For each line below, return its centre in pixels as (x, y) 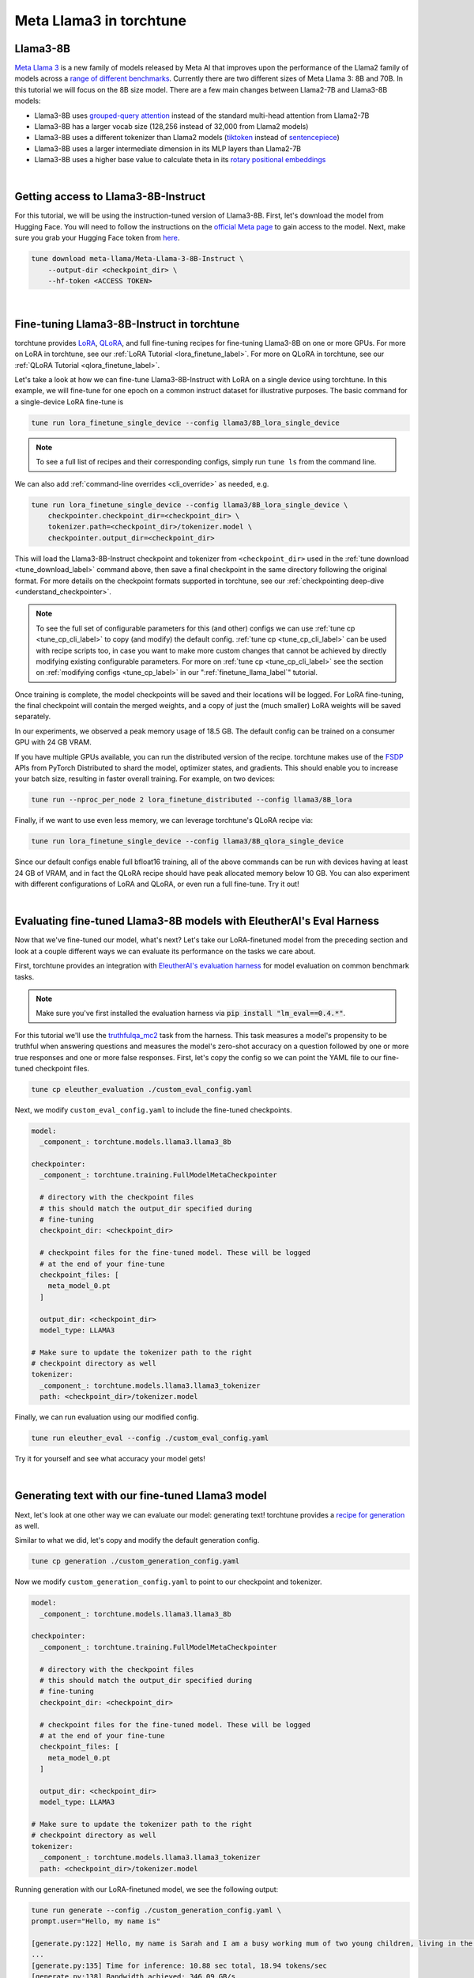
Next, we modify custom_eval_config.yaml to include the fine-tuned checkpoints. (153, 1110)
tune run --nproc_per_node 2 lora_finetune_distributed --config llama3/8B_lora (192, 800)
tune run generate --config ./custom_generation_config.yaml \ (156, 1910)
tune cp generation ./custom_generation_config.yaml (135, 1561)
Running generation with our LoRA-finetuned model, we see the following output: (147, 1889)
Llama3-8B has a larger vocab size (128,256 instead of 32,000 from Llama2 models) (171, 127)
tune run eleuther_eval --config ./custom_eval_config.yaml (150, 1438)
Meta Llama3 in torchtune (101, 21)
